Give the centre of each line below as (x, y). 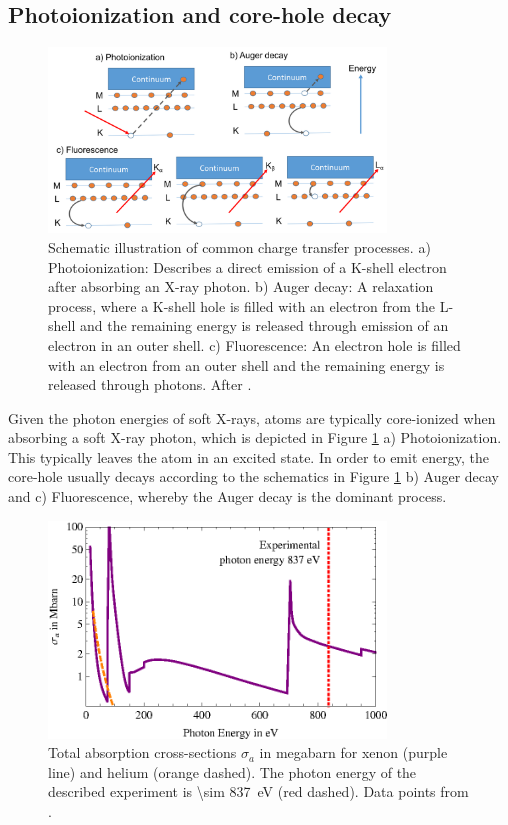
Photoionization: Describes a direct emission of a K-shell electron (247, 266)
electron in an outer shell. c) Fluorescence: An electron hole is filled (254, 344)
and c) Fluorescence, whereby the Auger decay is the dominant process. (227, 496)
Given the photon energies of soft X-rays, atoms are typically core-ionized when (252, 417)
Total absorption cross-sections (142, 752)
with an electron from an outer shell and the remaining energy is (246, 364)
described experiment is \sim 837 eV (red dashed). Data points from (258, 791)
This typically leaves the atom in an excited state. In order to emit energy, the (248, 456)
